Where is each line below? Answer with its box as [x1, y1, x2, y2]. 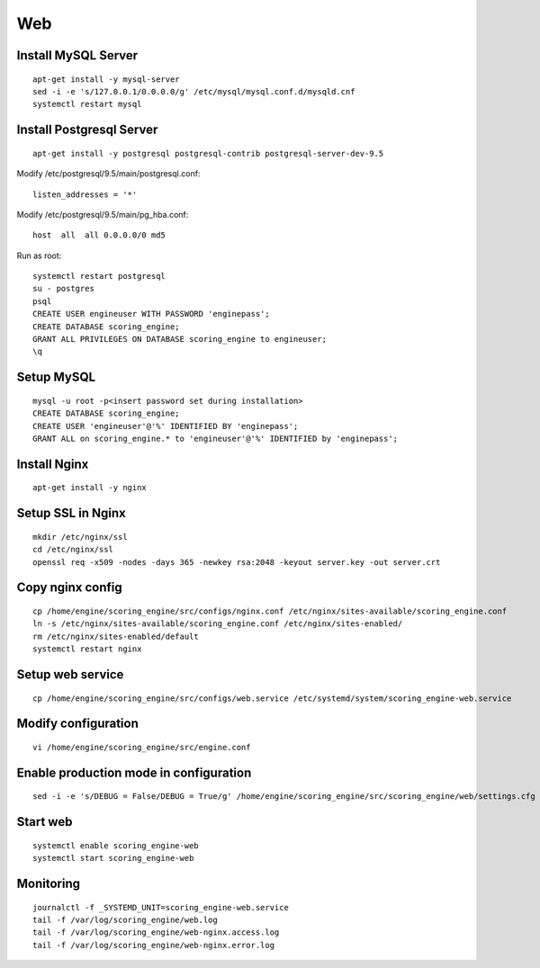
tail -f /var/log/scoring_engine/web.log [32, 915, 218, 925]
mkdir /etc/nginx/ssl [32, 532, 128, 542]
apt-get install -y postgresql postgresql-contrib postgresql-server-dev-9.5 [32, 148, 384, 158]
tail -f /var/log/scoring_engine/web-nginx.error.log [32, 940, 274, 950]
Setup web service [16, 667, 124, 682]
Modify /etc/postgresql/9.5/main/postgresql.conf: [16, 168, 201, 179]
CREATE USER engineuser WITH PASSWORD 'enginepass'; [32, 309, 270, 319]
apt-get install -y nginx [32, 482, 148, 493]
